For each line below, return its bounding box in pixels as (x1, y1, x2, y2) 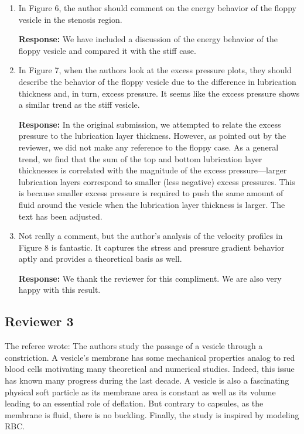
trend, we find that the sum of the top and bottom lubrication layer (18, 152, 262, 165)
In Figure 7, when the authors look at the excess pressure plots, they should (18, 64, 292, 76)
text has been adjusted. (18, 210, 103, 222)
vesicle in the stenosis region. (18, 13, 122, 25)
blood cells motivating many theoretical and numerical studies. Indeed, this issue (5, 363, 295, 375)
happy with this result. (18, 283, 101, 296)
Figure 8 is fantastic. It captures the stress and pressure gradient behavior (18, 241, 285, 253)
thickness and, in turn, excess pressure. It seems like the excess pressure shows (18, 87, 300, 99)
